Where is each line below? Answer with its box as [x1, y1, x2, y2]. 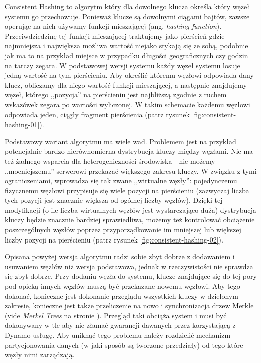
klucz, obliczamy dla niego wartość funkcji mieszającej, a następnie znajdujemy [5, 79, 247, 90]
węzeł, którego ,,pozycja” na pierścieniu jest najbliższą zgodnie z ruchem [5, 89, 227, 100]
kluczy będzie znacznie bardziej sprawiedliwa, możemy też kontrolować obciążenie [5, 214, 255, 225]
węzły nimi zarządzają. [5, 349, 75, 360]
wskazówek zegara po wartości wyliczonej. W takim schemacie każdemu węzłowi [5, 99, 250, 109]
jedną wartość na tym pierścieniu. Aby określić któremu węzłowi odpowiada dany [5, 70, 254, 80]
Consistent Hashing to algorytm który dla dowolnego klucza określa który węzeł [5, 1, 249, 11]
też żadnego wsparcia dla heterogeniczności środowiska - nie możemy [5, 155, 215, 166]
